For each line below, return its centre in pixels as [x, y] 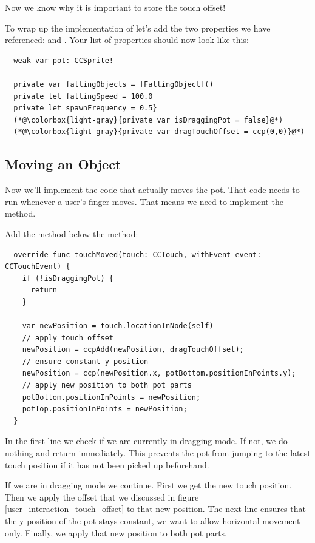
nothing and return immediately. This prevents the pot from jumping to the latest [158, 453]
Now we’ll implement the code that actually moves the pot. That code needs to [152, 190]
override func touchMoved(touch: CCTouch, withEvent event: [137, 255]
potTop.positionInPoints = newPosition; [105, 409]
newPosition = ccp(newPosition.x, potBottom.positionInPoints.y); [159, 373]
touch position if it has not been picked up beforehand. [107, 464]
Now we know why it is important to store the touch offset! [115, 7]
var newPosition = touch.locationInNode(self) [118, 326]
